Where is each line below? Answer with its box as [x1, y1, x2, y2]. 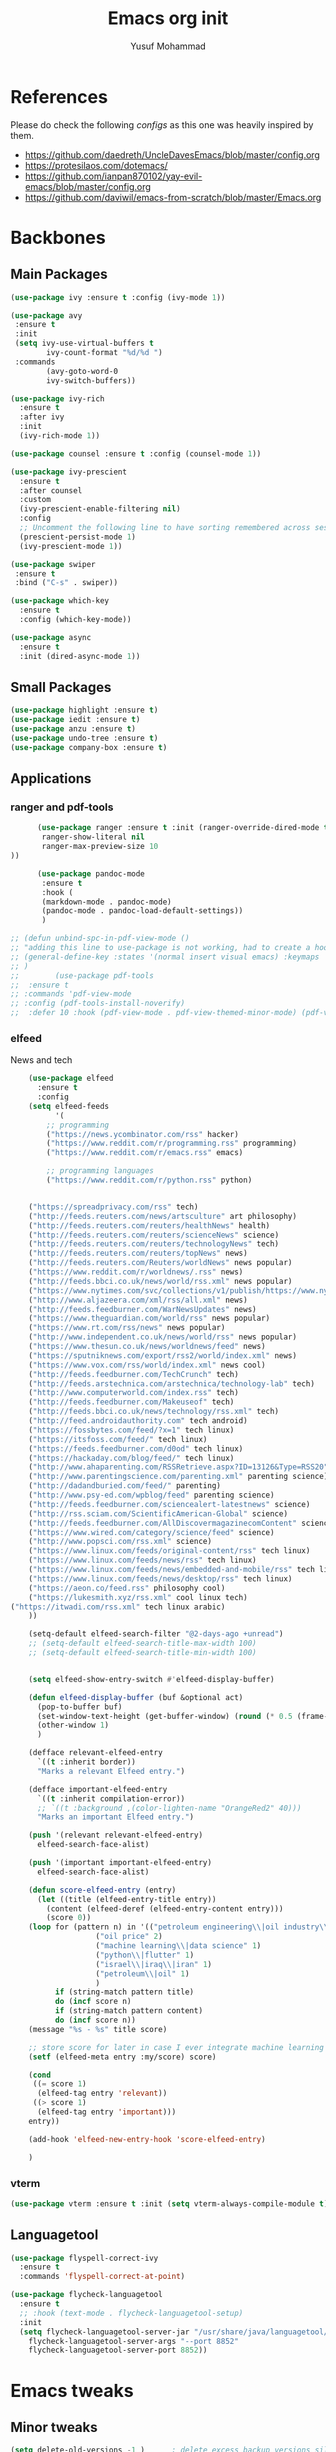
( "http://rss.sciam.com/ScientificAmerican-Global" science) [28, 1508, 288, 1519]
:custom [19, 495, 52, 505]
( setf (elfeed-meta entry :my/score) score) [28, 2052, 217, 2062]
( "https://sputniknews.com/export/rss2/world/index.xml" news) [28, 1350, 298, 1361]
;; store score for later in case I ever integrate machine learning [28, 2042, 325, 2052]
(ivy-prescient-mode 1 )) [19, 541, 123, 551]
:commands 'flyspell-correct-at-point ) [19, 2272, 186, 2282]
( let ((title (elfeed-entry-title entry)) [36, 1894, 217, 1904]
